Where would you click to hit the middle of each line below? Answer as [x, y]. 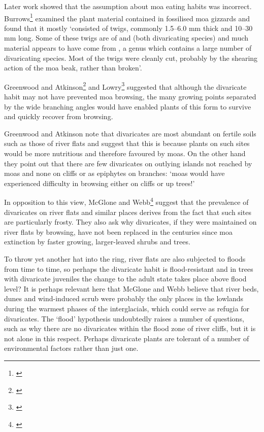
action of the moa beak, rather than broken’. [73, 68]
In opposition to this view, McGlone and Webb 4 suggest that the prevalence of [126, 201]
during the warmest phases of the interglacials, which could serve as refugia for [127, 308]
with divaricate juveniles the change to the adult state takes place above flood [125, 279]
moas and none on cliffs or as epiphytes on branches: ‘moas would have [114, 173]
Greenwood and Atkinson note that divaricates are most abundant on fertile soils [130, 133]
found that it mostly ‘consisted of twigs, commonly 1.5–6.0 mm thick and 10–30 [128, 28]
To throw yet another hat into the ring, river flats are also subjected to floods [125, 259]
